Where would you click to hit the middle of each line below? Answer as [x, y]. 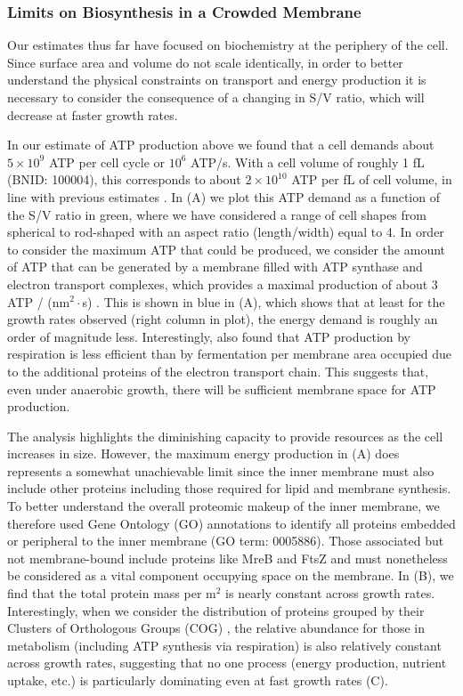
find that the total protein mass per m [112, 593]
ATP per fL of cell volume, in [372, 179]
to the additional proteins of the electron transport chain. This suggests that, [218, 371]
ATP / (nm [39, 301]
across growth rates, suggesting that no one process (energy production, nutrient [227, 663]
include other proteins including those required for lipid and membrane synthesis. [229, 488]
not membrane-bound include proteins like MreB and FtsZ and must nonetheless [227, 558]
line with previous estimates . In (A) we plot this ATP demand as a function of [223, 196]
